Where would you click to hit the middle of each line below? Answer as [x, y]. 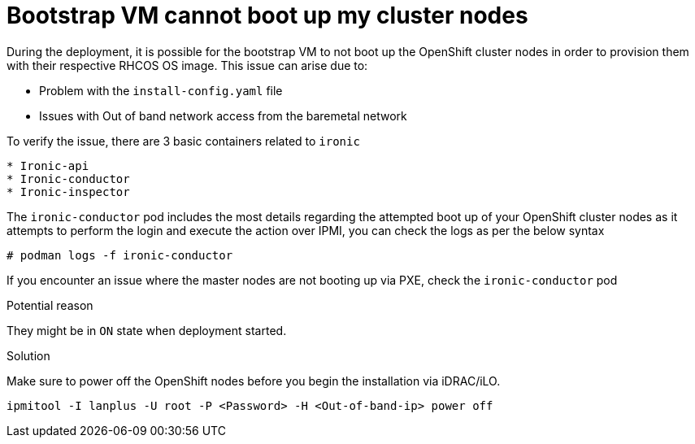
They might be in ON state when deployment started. [147, 330]
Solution [28, 355]
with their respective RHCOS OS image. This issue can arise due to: [187, 65]
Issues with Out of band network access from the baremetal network [223, 115]
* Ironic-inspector [68, 192]
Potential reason [50, 305]
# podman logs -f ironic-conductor [120, 255]
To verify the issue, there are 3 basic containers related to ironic [183, 141]
